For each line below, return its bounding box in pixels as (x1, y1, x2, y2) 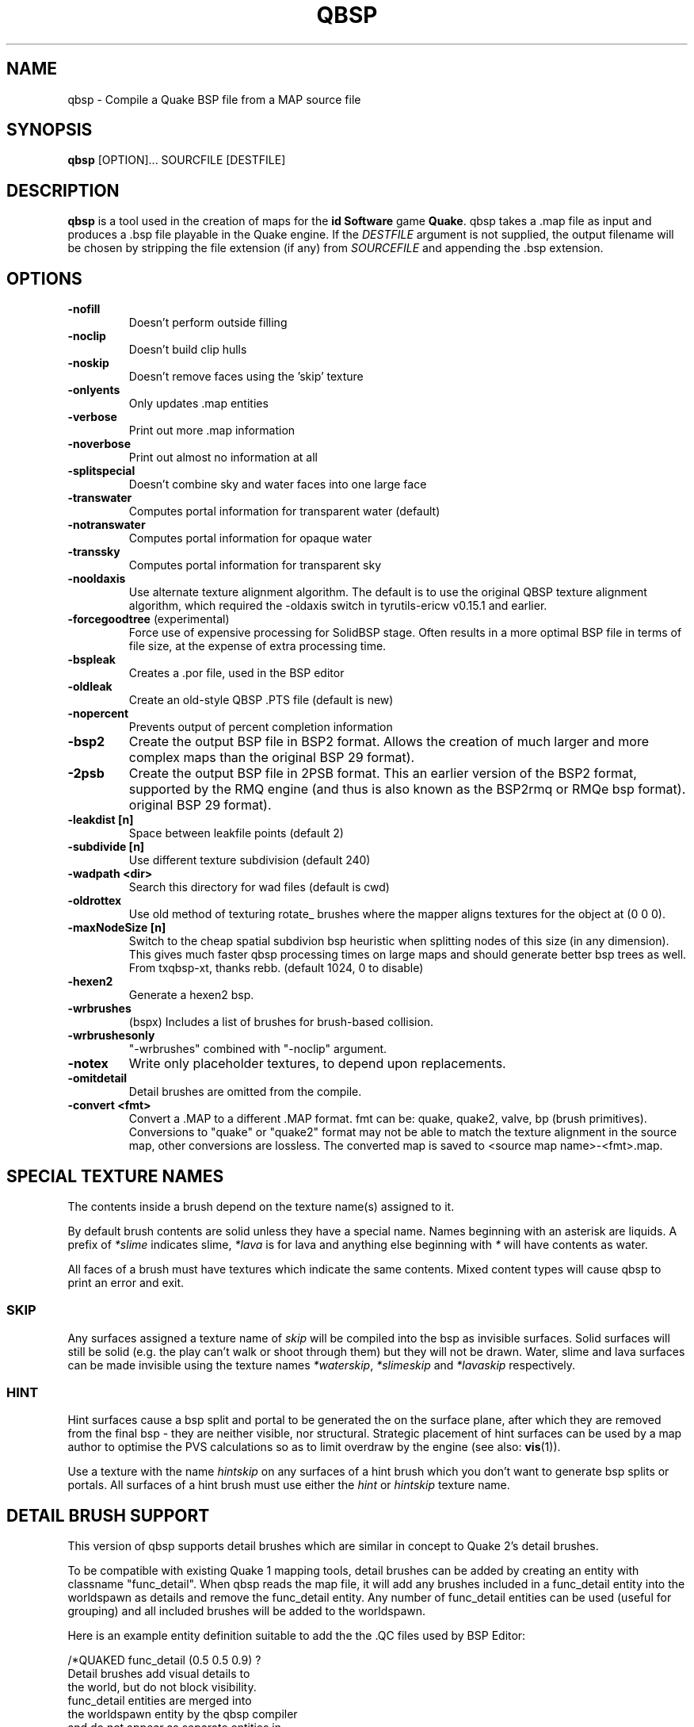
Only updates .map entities (128, 396, 269, 411)
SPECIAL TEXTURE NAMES (6, 1166, 224, 1186)
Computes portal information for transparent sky (128, 558, 382, 572)
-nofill (67, 302, 101, 316)
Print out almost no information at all (128, 450, 318, 465)
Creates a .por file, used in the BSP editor (128, 666, 345, 680)
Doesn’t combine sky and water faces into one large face (128, 477, 427, 492)
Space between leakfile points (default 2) (128, 826, 344, 841)
